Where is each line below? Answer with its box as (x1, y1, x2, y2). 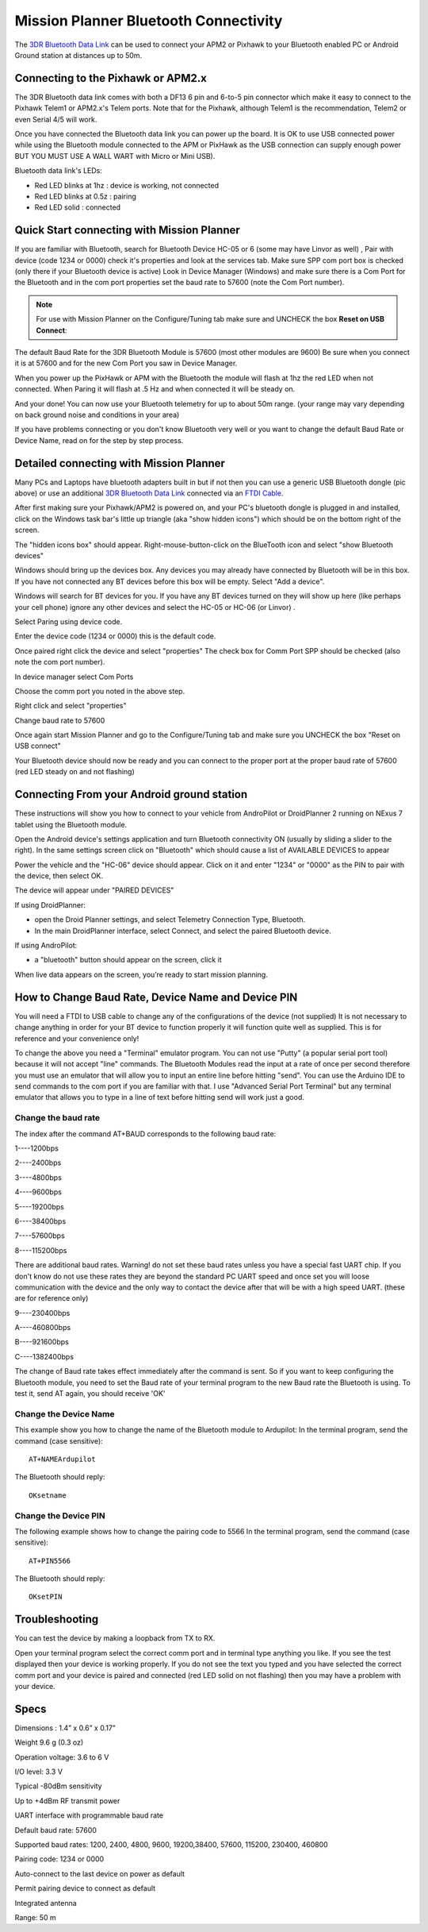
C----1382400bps (14, 1352, 75, 1361)
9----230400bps (14, 1308, 71, 1317)
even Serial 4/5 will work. (14, 114, 97, 124)
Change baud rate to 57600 (14, 715, 105, 725)
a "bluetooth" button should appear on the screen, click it (34, 955, 222, 965)
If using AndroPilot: (14, 941, 78, 951)
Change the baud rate (14, 1113, 101, 1124)
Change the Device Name (14, 1408, 115, 1419)
